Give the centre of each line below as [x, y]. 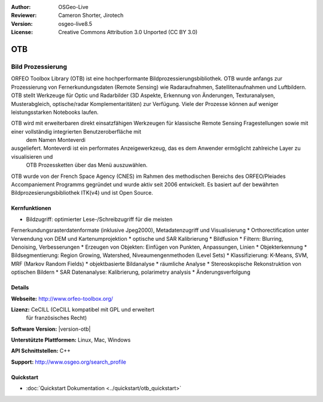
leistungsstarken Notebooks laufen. [55, 112]
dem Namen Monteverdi [56, 140]
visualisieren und [32, 156]
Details [20, 288]
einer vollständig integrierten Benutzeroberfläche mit [76, 131]
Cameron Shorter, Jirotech [91, 16]
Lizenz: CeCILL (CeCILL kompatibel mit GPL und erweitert [83, 309]
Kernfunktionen [31, 208]
